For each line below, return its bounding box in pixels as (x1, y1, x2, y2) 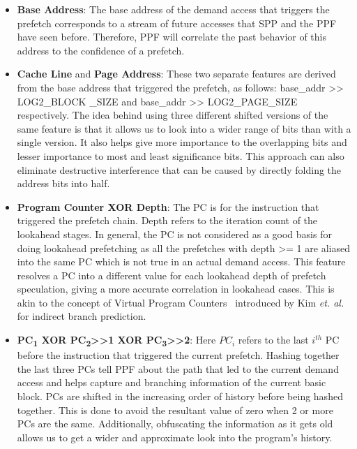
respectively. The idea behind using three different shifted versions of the (17, 108, 328, 122)
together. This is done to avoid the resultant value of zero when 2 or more (17, 402, 333, 417)
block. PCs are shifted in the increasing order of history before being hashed (17, 388, 343, 403)
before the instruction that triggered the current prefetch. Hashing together (17, 348, 340, 362)
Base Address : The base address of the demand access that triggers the (17, 2, 330, 16)
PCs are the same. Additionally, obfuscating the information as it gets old (17, 416, 333, 431)
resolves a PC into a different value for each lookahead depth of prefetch (17, 267, 326, 282)
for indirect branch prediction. (17, 309, 146, 323)
